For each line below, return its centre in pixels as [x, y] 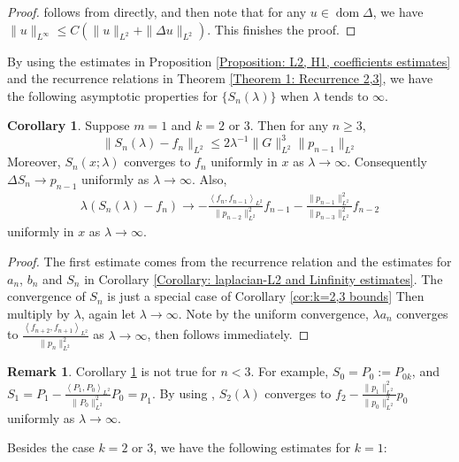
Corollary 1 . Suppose [69, 125]
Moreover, [34, 162]
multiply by [38, 313]
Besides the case [51, 447]
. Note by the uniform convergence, [273, 313]
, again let [108, 313]
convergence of [46, 296]
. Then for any [289, 125]
